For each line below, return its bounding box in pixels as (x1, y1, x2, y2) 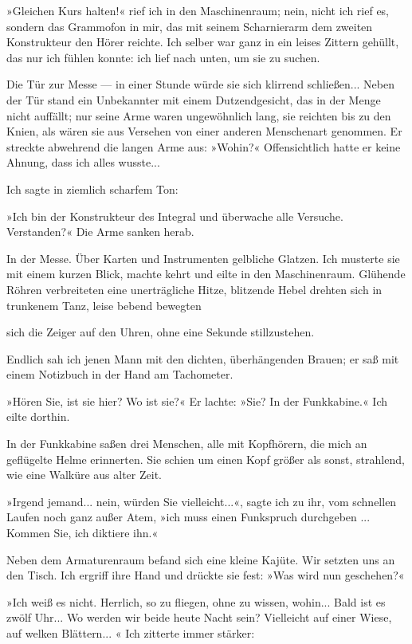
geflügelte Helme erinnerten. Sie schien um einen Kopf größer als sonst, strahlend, (6, 450, 405, 467)
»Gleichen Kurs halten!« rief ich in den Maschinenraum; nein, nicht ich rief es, (6, 2, 390, 18)
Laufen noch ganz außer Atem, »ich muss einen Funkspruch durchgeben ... (6, 509, 371, 525)
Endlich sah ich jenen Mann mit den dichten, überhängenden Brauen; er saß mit (6, 350, 399, 367)
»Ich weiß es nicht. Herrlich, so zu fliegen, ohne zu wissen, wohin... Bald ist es (6, 593, 386, 610)
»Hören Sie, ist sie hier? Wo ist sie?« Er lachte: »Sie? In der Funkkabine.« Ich (6, 392, 388, 409)
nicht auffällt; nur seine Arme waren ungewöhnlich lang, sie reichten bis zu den (6, 107, 391, 124)
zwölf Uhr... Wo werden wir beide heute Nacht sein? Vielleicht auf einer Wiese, (6, 609, 392, 626)
